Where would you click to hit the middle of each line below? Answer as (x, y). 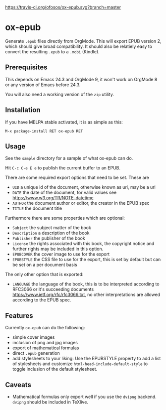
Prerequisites (26, 68)
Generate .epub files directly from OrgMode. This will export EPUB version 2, (83, 41)
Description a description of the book (51, 233)
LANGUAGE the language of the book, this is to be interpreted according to (86, 284)
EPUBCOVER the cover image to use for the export (61, 254)
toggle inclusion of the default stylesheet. (55, 369)
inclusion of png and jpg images (45, 343)
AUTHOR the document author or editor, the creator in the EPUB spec (81, 203)
